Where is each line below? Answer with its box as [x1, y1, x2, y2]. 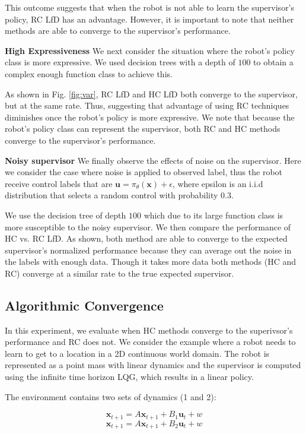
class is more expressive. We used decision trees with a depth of [5, 56, 235, 68]
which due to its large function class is [144, 208, 283, 221]
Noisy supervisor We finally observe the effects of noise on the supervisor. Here [5, 154, 301, 166]
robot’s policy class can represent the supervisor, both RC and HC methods [5, 122, 280, 135]
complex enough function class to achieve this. [5, 67, 173, 80]
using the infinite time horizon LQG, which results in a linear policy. [5, 370, 254, 383]
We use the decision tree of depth [5, 208, 126, 221]
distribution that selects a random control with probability [5, 189, 218, 201]
